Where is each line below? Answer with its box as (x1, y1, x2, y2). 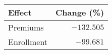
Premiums (8, 21, 44, 33)
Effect (8, 6, 32, 18)
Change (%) (55, 6, 104, 18)
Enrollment (8, 36, 48, 47)
